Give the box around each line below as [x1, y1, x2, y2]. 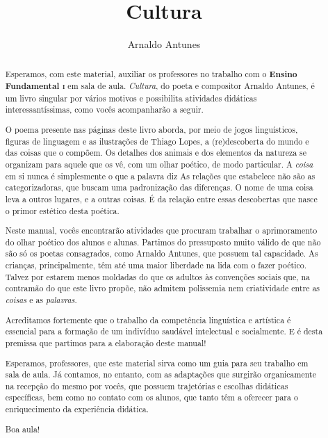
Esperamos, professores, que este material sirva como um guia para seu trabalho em [5, 357, 309, 368]
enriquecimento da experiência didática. [5, 403, 149, 415]
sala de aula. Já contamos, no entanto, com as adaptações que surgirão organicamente [5, 368, 316, 380]
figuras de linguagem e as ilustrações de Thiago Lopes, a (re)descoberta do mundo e [5, 135, 309, 147]
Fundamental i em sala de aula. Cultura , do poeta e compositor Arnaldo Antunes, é [5, 80, 315, 92]
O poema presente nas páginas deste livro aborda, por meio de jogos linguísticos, [5, 124, 298, 136]
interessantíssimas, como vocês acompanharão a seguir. [5, 104, 204, 115]
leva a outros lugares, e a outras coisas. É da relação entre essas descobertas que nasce [5, 193, 318, 204]
